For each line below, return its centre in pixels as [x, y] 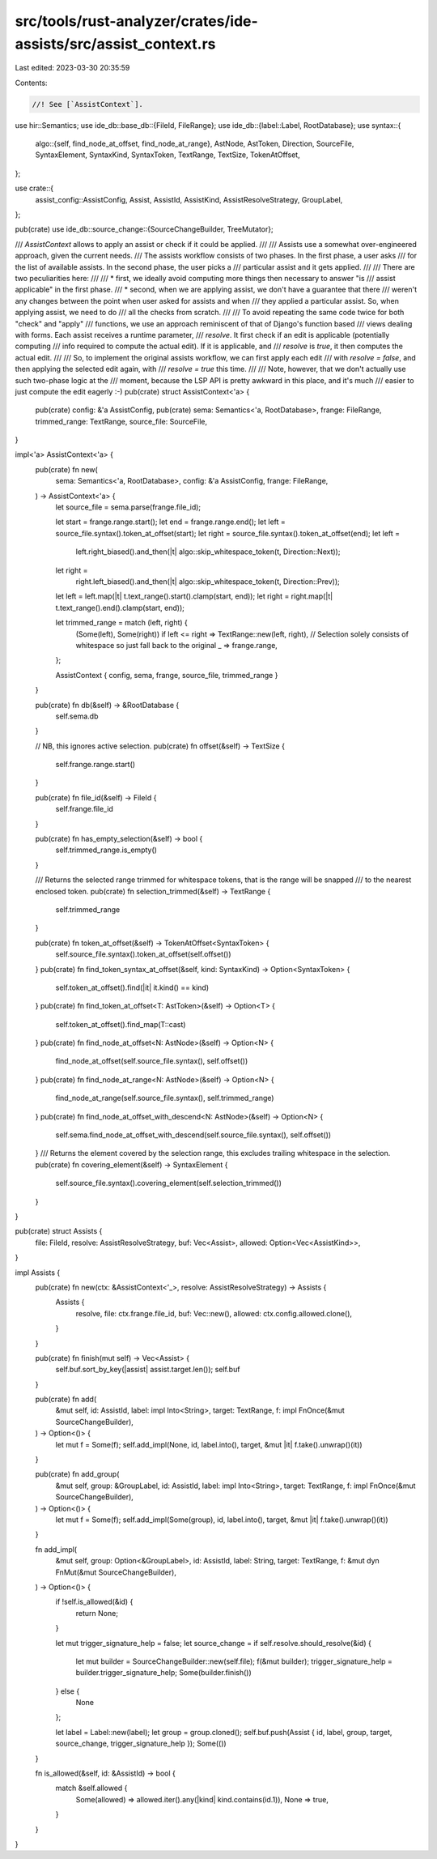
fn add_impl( [56, 1549]
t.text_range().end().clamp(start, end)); [120, 608]
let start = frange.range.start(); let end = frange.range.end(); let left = [171, 522]
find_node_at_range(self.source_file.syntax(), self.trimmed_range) [165, 1098]
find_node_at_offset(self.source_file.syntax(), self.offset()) [152, 1061]
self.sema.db [77, 716]
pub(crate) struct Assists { [59, 1231]
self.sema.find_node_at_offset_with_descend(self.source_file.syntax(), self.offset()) [193, 1135]
